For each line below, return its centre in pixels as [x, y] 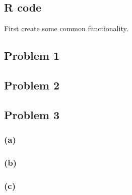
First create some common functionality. [66, 28]
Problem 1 [32, 56]
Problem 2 [32, 85]
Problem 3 [32, 114]
